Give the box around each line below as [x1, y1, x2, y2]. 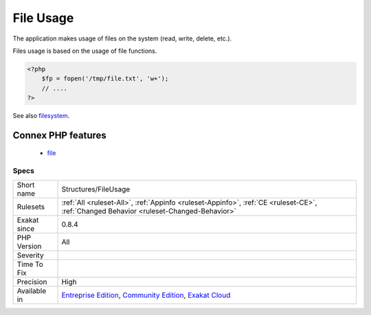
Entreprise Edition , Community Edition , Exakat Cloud [61, 290, 231, 300]
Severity [16, 250, 44, 260]
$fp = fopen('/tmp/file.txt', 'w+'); [41, 75, 169, 82]
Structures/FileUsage [61, 184, 131, 194]
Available [16, 285, 47, 295]
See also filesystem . [12, 112, 70, 120]
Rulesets [16, 202, 45, 211]
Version [16, 241, 42, 250]
